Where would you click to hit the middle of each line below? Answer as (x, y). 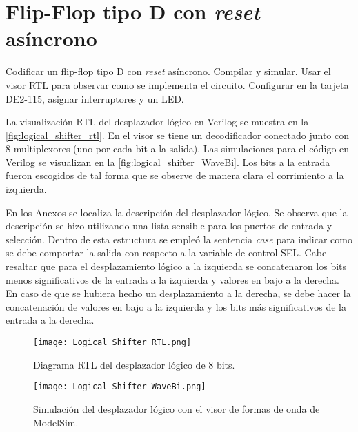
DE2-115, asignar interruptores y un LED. (95, 98)
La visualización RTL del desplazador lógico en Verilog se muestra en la (157, 122)
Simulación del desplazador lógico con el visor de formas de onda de (177, 408)
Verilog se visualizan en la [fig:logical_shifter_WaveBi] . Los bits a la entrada (168, 162)
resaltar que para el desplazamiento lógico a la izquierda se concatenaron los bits (176, 266)
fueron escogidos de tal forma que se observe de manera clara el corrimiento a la (175, 175)
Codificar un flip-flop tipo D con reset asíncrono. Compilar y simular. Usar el (168, 71)
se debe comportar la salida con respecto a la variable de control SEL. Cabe (166, 253)
